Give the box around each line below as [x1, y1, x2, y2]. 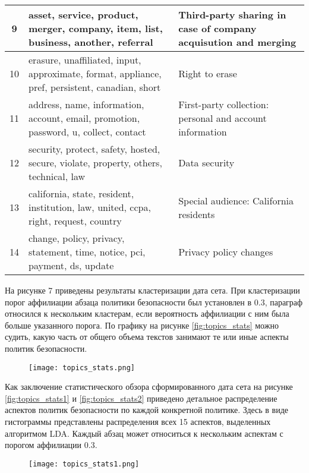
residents [178, 207, 215, 221]
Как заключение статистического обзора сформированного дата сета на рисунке [5, 380, 293, 393]
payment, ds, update [29, 258, 114, 272]
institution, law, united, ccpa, [29, 200, 151, 214]
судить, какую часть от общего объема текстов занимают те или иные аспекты [5, 330, 289, 343]
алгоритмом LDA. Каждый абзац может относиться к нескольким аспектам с [5, 427, 283, 439]
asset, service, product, [29, 8, 138, 21]
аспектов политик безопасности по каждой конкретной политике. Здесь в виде [5, 403, 289, 416]
